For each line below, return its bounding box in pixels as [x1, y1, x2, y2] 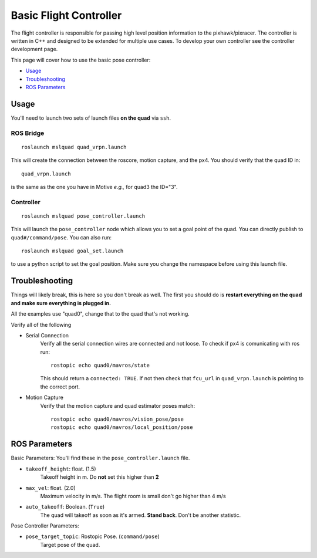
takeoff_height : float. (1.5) [25, 465, 96, 472]
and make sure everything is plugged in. [11, 299, 112, 306]
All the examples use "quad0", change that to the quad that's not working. [11, 310, 190, 317]
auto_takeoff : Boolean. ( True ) [25, 503, 105, 510]
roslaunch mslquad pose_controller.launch [21, 212, 146, 219]
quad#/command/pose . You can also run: [11, 234, 112, 241]
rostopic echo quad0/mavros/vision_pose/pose [50, 416, 184, 422]
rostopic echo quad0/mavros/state [50, 362, 150, 369]
